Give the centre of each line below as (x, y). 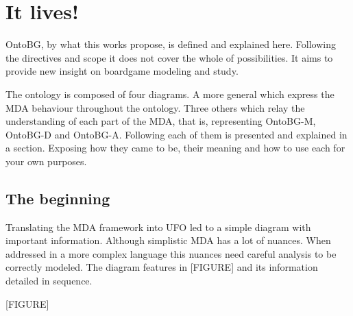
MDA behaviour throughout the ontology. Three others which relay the (155, 107)
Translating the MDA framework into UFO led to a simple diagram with (158, 227)
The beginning (58, 198)
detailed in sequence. (49, 281)
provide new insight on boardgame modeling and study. (122, 71)
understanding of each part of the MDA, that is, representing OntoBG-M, (161, 121)
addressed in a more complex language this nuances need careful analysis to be (171, 253)
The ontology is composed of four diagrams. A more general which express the (170, 94)
